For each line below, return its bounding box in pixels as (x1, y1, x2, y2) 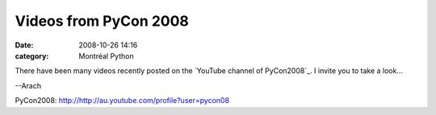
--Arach (15, 80, 42, 90)
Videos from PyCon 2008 (15, 12, 190, 30)
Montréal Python (78, 51, 134, 60)
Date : (15, 40, 34, 50)
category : (15, 51, 49, 60)
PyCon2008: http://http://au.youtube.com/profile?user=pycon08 (15, 96, 230, 105)
